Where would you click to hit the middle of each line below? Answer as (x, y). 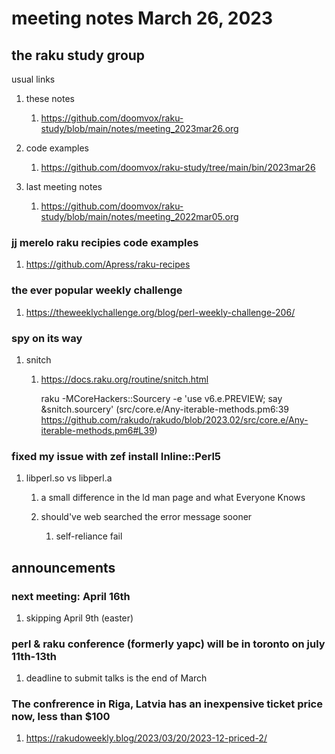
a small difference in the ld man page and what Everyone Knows (173, 498)
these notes (50, 98)
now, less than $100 (61, 717)
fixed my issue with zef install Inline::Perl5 (116, 456)
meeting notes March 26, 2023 (142, 18)
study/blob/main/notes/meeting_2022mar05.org (139, 216)
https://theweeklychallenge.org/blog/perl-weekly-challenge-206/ (160, 312)
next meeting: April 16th (71, 596)
